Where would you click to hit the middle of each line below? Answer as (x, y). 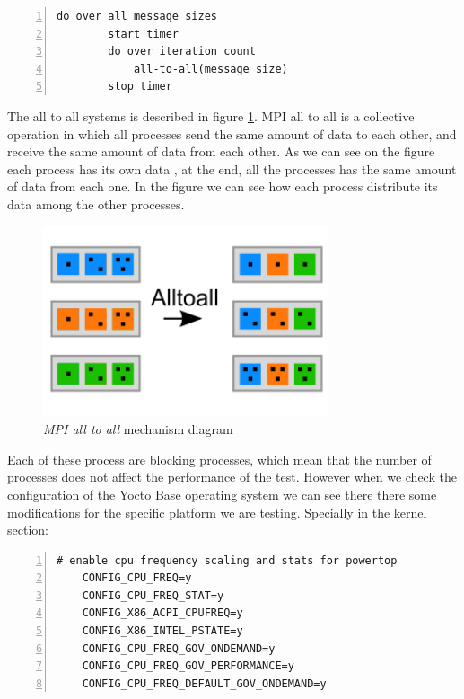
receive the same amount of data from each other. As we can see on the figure (221, 151)
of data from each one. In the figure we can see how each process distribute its (223, 186)
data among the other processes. (96, 204)
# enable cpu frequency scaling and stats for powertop (227, 560)
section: (28, 530)
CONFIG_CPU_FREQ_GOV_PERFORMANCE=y (188, 666)
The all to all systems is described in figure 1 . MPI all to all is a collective (211, 115)
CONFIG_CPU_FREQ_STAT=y (153, 595)
